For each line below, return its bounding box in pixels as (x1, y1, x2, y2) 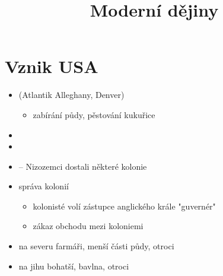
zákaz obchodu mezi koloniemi (33, 220, 144, 232)
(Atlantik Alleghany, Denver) (18, 88, 125, 101)
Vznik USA (5, 54, 98, 78)
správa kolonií (18, 180, 69, 192)
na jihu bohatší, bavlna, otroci (18, 259, 129, 272)
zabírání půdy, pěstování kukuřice (33, 108, 155, 120)
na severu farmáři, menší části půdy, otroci (18, 240, 174, 252)
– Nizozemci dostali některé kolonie (18, 160, 147, 172)
